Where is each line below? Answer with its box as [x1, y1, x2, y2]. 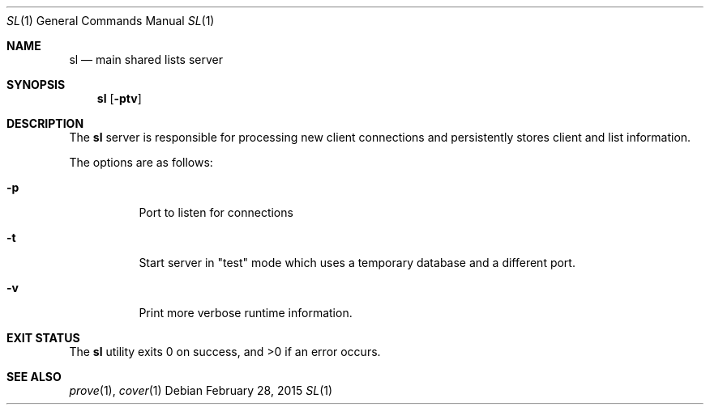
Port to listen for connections [139, 205, 293, 219]
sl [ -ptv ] [96, 91, 142, 105]
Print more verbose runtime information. [139, 306, 353, 320]
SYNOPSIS [6, 78, 66, 91]
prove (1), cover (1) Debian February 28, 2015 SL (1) [69, 383, 333, 397]
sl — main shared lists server [69, 53, 224, 66]
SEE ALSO [6, 370, 62, 383]
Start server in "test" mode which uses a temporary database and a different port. [139, 256, 575, 269]
